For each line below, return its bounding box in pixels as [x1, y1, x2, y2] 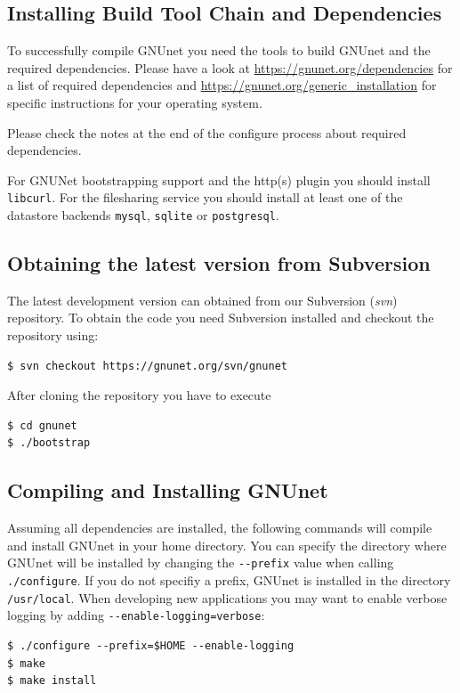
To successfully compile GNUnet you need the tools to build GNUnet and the [7, 41, 431, 60]
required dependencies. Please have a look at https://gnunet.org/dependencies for [7, 58, 453, 77]
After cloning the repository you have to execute [7, 386, 271, 404]
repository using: [7, 326, 99, 345]
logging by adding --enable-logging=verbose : [7, 606, 265, 624]
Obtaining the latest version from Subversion [7, 249, 431, 277]
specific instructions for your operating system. [7, 93, 262, 111]
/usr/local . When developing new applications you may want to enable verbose [7, 588, 448, 607]
